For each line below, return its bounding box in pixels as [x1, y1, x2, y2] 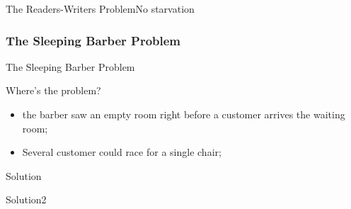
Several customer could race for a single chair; [22, 145, 221, 159]
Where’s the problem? [6, 83, 101, 98]
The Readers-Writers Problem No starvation [6, 1, 195, 16]
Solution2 [6, 192, 47, 207]
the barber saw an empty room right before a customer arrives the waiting [22, 107, 345, 121]
